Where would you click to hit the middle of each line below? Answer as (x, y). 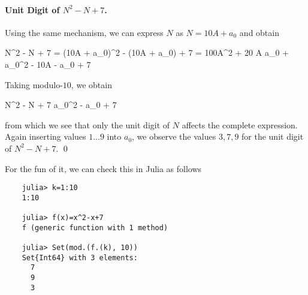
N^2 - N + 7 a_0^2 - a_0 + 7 (61, 105)
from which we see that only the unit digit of (87, 124)
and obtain (259, 32)
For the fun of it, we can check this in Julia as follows (103, 168)
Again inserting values (46, 136)
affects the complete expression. (240, 124)
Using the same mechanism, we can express (84, 32)
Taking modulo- (34, 84)
